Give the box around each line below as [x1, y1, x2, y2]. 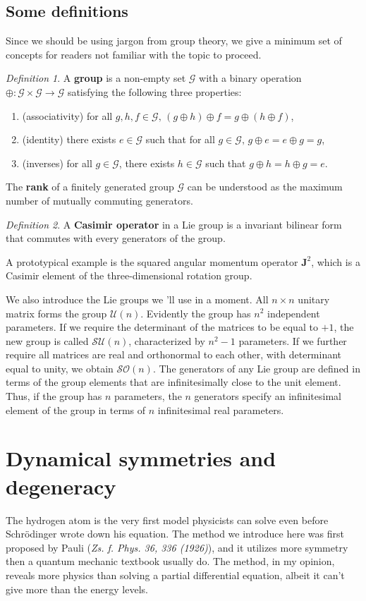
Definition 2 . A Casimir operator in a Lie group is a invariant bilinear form [6, 217, 342, 231]
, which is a [311, 254, 360, 269]
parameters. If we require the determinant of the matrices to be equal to [6, 320, 318, 334]
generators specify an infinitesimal [194, 389, 341, 403]
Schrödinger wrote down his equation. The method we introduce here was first [6, 526, 344, 541]
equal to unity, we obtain [6, 360, 114, 375]
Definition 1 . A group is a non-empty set [6, 71, 186, 85]
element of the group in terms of [6, 402, 146, 417]
